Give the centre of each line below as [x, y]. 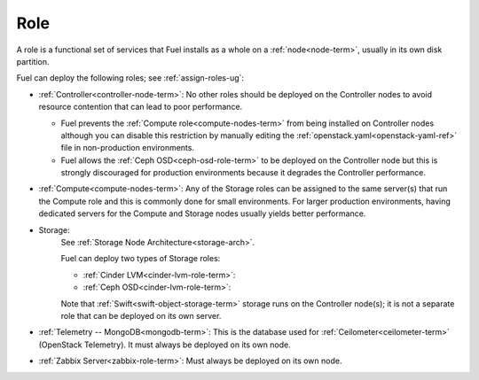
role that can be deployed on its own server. [141, 315]
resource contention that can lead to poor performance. [141, 107]
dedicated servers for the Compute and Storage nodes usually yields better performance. [202, 213]
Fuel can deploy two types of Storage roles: [141, 259]
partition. [33, 61]
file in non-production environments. [128, 148]
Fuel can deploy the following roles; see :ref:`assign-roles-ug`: [130, 78]
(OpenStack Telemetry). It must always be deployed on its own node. [165, 345]
